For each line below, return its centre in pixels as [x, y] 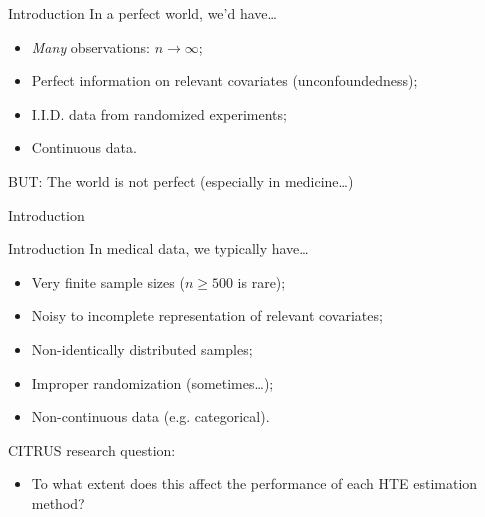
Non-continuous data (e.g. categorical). [150, 416]
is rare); [261, 281]
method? [58, 502]
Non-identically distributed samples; [142, 348]
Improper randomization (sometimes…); [152, 382]
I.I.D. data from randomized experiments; [159, 113]
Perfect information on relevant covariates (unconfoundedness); [224, 80]
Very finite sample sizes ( [108, 281]
